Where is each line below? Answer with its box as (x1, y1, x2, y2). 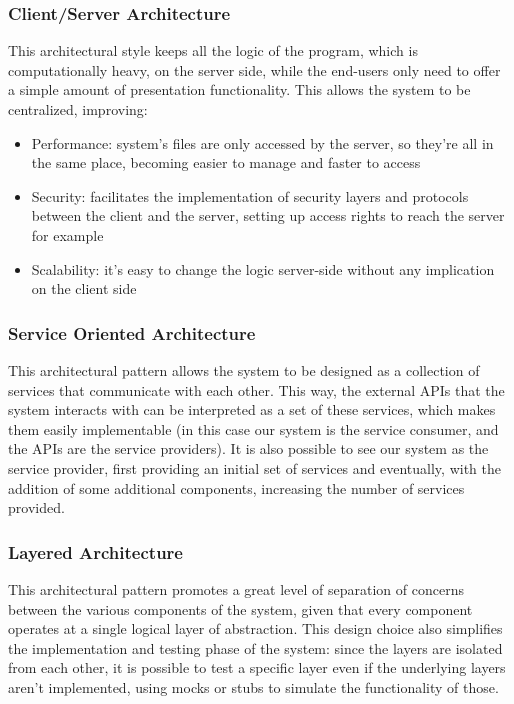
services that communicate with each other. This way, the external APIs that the (8, 379, 505, 400)
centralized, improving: (8, 99, 148, 119)
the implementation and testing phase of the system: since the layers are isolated (8, 637, 503, 658)
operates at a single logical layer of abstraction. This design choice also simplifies (8, 618, 503, 639)
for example (31, 224, 104, 245)
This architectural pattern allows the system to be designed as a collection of (8, 359, 480, 380)
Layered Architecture (8, 539, 183, 564)
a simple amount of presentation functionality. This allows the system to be (8, 79, 471, 100)
